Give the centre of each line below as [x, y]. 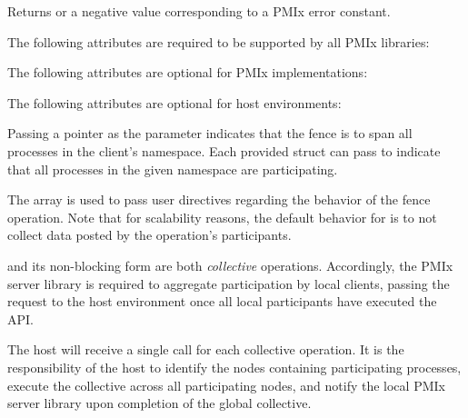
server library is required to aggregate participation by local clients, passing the [229, 283]
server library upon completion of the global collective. [159, 403]
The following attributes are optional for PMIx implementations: [188, 72]
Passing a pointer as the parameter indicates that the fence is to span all [210, 133]
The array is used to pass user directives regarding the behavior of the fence [219, 199]
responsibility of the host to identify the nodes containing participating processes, [234, 367]
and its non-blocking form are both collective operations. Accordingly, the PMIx [230, 265]
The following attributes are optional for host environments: [174, 102]
